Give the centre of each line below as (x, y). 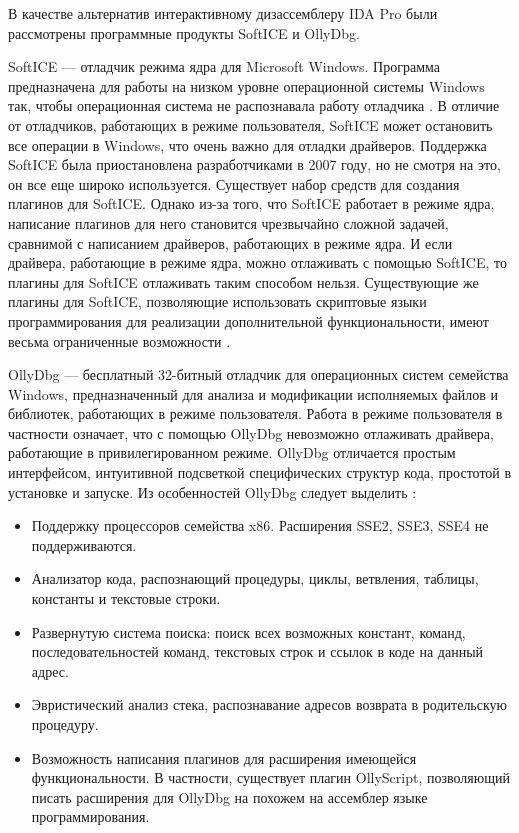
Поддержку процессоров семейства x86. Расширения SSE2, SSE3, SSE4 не (260, 525)
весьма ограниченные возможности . (119, 340)
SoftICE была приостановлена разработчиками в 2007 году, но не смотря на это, (254, 164)
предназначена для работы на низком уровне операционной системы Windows (246, 85)
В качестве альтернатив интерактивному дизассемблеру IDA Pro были (223, 13)
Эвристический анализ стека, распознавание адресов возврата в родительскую (269, 704)
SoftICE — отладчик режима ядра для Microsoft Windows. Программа (224, 66)
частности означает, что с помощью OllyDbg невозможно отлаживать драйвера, (251, 432)
